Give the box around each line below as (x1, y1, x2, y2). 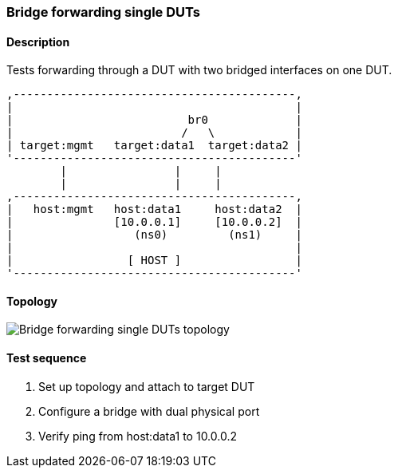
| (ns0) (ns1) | (6, 228, 302, 242)
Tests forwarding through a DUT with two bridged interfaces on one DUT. (6, 63, 392, 77)
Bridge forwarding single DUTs (6, 4, 200, 20)
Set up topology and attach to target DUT (38, 379, 255, 393)
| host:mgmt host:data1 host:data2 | (6, 203, 302, 216)
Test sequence (6, 351, 87, 365)
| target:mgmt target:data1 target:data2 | (6, 139, 302, 152)
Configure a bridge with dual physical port (38, 404, 260, 418)
